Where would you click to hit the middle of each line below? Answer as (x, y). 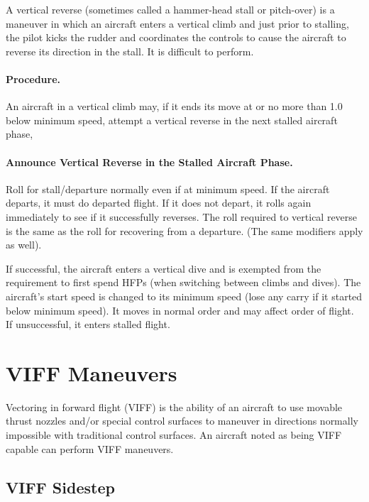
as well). (24, 245)
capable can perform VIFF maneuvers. (90, 448)
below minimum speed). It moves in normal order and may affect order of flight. (180, 310)
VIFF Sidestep (60, 487)
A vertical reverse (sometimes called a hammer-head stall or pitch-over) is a (170, 9)
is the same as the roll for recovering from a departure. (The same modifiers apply (184, 230)
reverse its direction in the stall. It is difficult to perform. (130, 51)
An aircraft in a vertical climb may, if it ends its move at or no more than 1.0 (174, 106)
